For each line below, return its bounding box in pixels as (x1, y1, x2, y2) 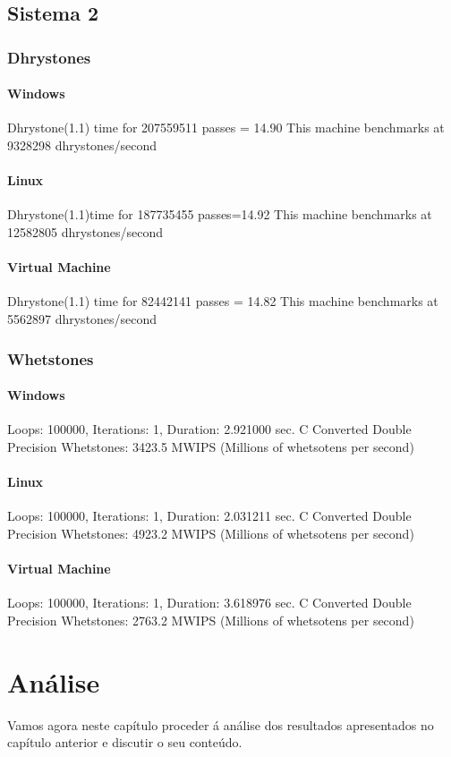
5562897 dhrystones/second (7, 309, 157, 327)
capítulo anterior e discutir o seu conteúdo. (7, 733, 243, 752)
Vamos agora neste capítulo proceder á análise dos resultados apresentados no (7, 715, 434, 734)
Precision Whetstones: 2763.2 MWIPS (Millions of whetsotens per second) (7, 610, 414, 629)
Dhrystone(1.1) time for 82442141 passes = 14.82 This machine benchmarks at (7, 292, 438, 310)
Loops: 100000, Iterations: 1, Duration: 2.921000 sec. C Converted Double (7, 420, 412, 438)
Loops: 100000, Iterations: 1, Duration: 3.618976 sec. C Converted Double (7, 593, 412, 612)
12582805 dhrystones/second (7, 223, 164, 241)
